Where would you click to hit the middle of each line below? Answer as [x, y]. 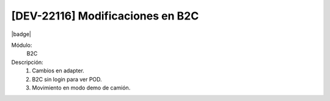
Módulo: [22, 45]
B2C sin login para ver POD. [67, 79]
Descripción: [28, 62]
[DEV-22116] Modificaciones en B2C [105, 16]
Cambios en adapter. [58, 71]
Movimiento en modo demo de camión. [81, 88]
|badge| [21, 34]
